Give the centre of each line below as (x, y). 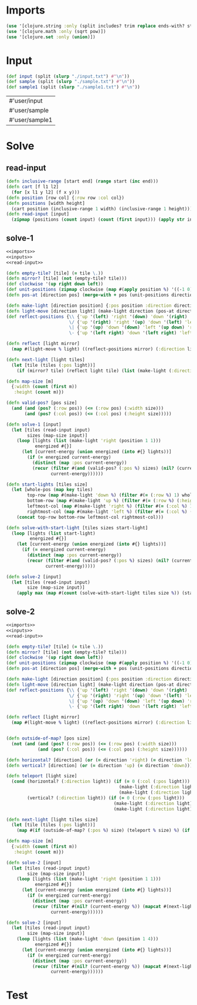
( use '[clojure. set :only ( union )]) (51, 37)
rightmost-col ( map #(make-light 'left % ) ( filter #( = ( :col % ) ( (110, 512)
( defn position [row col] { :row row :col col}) (65, 198)
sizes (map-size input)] (57, 435)
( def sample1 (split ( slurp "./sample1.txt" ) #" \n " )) (73, 87)
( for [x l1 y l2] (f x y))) (46, 192)
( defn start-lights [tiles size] (47, 484)
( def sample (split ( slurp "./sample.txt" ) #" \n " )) (70, 82)
